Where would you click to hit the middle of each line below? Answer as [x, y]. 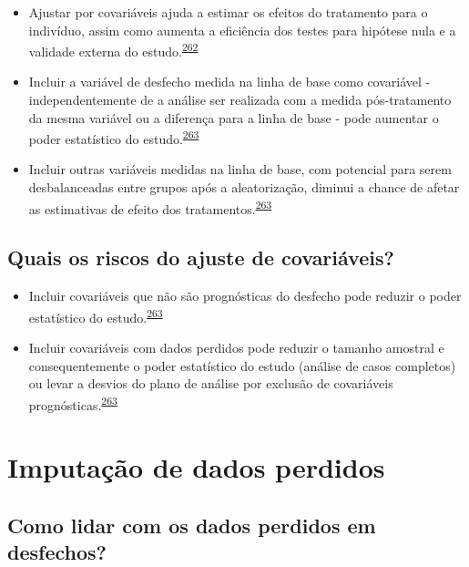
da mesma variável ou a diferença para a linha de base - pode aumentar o [234, 117]
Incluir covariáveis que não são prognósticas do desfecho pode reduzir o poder [245, 296]
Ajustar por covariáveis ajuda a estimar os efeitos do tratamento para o [228, 12]
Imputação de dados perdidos [196, 467]
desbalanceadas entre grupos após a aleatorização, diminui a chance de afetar [244, 187]
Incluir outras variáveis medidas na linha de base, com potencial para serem [240, 169]
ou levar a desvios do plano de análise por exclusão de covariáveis [211, 383]
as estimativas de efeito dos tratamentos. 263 [150, 207]
